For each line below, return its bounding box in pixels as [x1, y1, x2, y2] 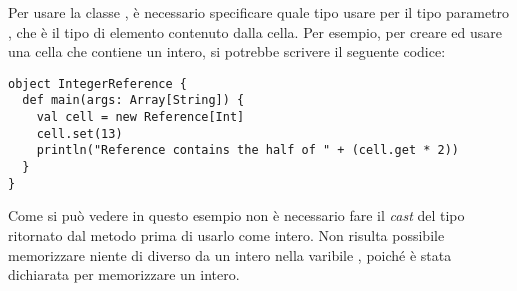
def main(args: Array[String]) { [22, 93, 245, 108]
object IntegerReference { [8, 76, 187, 91]
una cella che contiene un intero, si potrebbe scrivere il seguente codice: [8, 41, 446, 62]
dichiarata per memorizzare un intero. [8, 264, 240, 285]
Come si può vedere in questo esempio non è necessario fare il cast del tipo [8, 205, 465, 226]
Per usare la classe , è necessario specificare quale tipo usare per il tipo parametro [8, 2, 510, 22]
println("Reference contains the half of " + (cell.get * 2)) [36, 143, 460, 158]
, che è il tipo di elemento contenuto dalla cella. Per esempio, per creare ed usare [8, 21, 502, 42]
